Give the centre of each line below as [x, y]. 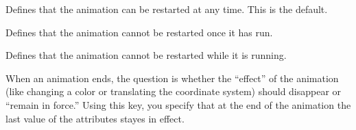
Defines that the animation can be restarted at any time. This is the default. [167, 9]
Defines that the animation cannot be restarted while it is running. [146, 55]
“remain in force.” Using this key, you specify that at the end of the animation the [178, 104]
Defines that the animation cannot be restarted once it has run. [139, 32]
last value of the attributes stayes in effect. [95, 118]
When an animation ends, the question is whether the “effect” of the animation [172, 78]
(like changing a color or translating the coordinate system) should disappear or [174, 91]
